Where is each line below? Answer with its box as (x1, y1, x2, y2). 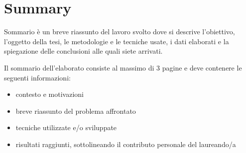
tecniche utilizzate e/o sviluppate (15, 122, 117, 133)
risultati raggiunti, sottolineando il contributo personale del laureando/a (15, 139, 236, 149)
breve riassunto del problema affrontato (15, 105, 136, 116)
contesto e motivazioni (15, 89, 84, 99)
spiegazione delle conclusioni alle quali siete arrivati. (4, 46, 163, 56)
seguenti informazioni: (4, 72, 71, 82)
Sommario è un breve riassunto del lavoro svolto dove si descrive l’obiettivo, (4, 26, 235, 37)
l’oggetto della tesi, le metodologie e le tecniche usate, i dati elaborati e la (4, 36, 229, 46)
